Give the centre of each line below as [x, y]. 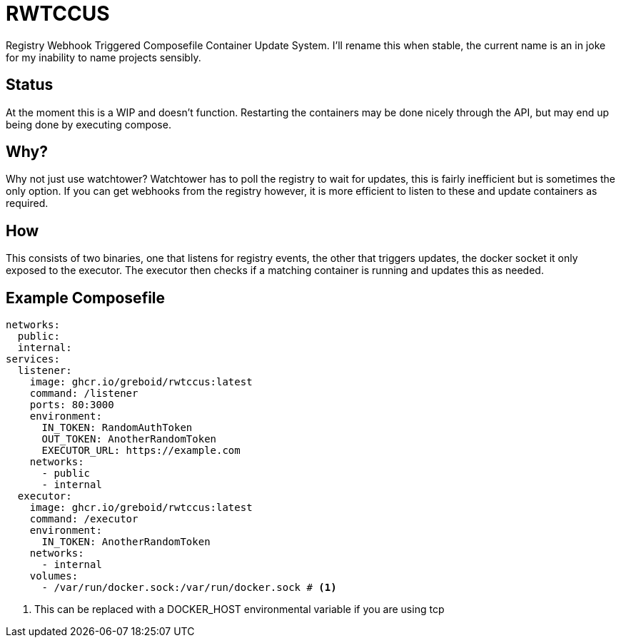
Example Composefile [86, 298]
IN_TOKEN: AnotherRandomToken [126, 542]
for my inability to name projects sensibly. [103, 57]
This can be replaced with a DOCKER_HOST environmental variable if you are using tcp [239, 609]
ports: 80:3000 [72, 405]
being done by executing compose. [89, 124]
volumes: [54, 576]
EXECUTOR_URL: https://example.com [141, 451]
